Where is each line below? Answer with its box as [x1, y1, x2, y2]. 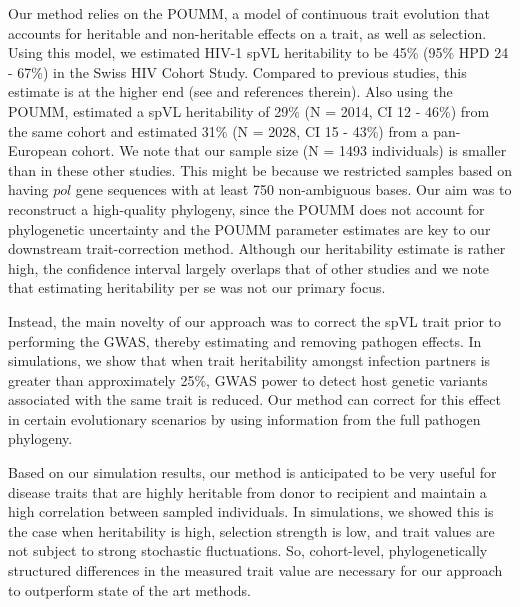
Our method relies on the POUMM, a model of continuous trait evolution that [8, 3, 490, 23]
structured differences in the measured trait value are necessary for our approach [8, 560, 503, 581]
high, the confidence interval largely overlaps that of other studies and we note [8, 257, 490, 278]
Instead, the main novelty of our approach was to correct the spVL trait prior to [8, 310, 502, 331]
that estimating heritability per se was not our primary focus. [8, 277, 386, 298]
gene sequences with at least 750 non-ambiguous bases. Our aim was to [75, 179, 512, 200]
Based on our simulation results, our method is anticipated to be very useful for [8, 462, 497, 483]
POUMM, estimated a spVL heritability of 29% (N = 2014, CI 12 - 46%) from [8, 100, 490, 121]
